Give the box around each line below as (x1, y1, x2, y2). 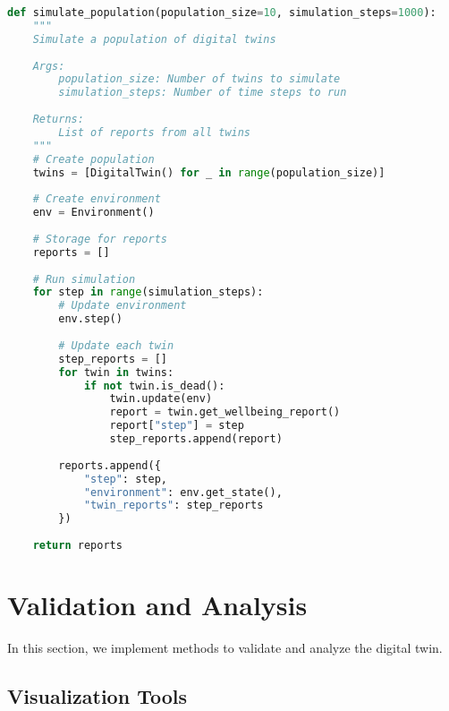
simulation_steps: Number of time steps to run (58, 86, 347, 99)
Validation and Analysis (7, 587, 308, 623)
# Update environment (58, 299, 187, 313)
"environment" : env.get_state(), (83, 485, 283, 499)
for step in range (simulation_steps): (32, 286, 264, 299)
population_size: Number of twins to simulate (58, 73, 341, 86)
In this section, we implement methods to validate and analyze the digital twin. (7, 638, 443, 656)
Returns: (32, 113, 84, 125)
